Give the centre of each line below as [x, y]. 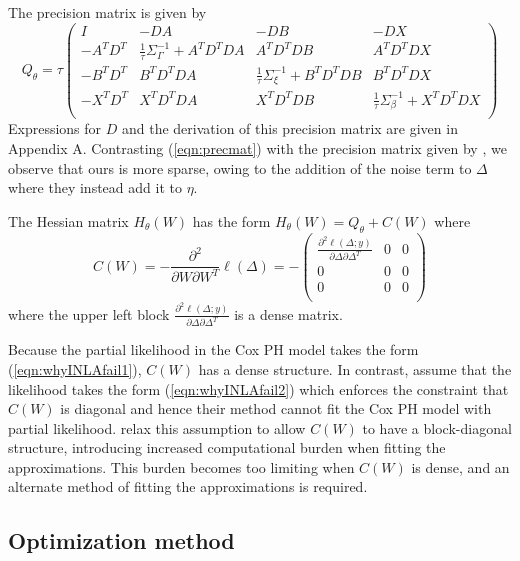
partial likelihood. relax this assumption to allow [157, 427]
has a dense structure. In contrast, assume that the [355, 368]
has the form [231, 220]
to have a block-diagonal [437, 427]
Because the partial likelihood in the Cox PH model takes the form [213, 349]
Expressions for [55, 128]
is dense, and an [460, 466]
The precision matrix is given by [107, 12]
